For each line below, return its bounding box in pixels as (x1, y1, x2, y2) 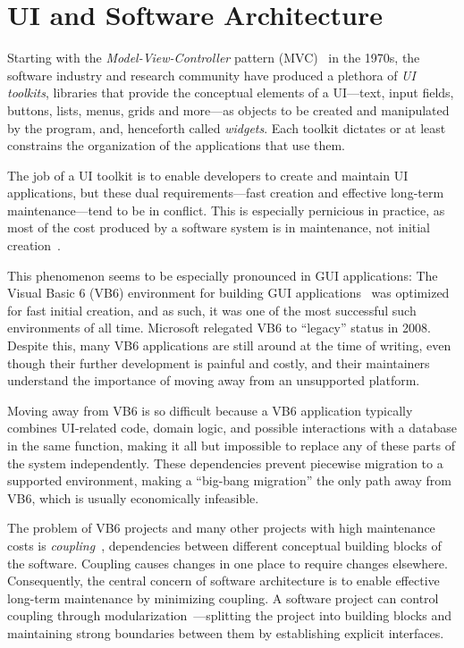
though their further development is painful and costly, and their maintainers (7, 353, 430, 372)
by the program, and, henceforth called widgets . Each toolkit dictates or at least (7, 118, 446, 137)
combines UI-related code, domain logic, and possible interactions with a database (7, 418, 457, 437)
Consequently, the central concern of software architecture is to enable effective (7, 571, 440, 590)
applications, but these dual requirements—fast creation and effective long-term (7, 183, 444, 202)
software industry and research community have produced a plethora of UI (7, 65, 416, 84)
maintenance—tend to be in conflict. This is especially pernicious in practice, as (7, 200, 445, 219)
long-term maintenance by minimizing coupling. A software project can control (7, 588, 439, 607)
